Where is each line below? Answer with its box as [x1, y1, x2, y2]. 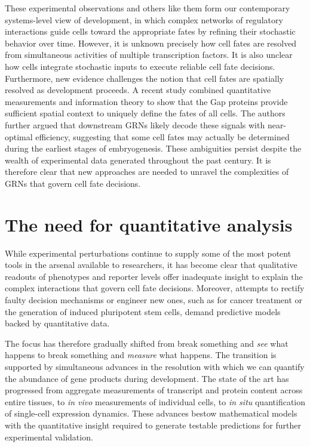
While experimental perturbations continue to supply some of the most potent [5, 246, 291, 259]
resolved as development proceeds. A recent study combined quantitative [5, 84, 271, 96]
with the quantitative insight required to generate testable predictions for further [5, 418, 301, 431]
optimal [5, 130, 33, 143]
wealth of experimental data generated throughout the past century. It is [5, 153, 271, 166]
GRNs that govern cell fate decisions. [5, 177, 141, 189]
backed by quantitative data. [5, 317, 110, 329]
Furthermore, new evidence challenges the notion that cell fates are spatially [5, 72, 284, 84]
